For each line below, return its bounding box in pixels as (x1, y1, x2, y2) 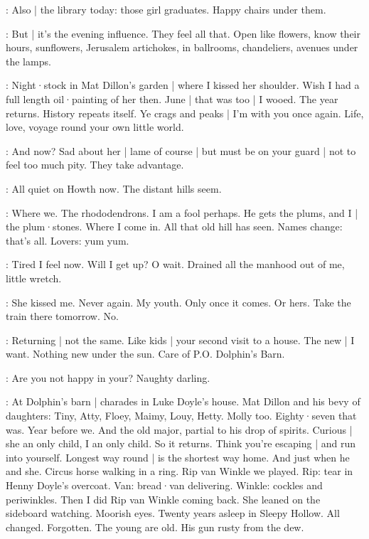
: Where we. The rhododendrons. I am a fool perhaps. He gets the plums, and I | (6, 205, 358, 220)
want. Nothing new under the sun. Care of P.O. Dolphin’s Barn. (6, 346, 285, 361)
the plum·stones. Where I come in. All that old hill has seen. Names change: (6, 219, 343, 234)
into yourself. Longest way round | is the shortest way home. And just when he (6, 449, 350, 464)
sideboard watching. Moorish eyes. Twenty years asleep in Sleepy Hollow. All (6, 506, 340, 521)
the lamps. (6, 53, 51, 68)
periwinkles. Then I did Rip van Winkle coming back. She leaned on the (6, 491, 321, 506)
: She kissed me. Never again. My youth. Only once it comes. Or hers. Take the (6, 294, 351, 309)
